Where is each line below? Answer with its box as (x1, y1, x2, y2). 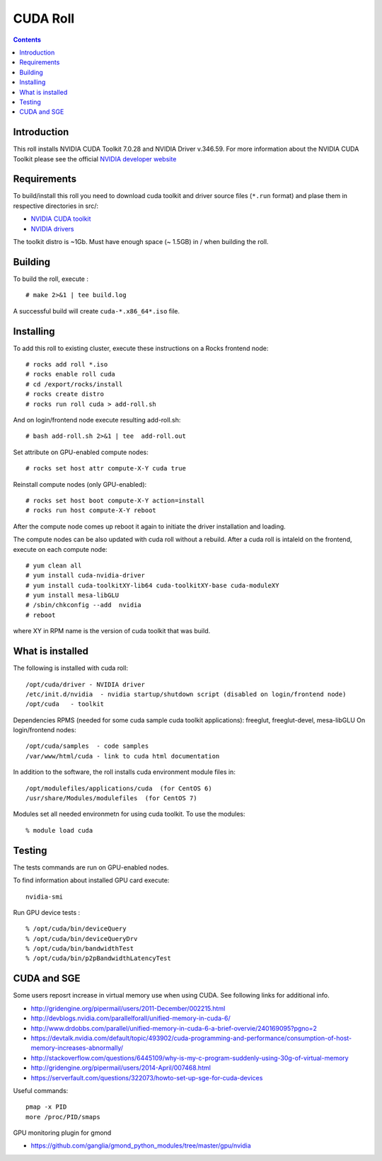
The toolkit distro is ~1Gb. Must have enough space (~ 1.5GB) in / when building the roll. (13, 238, 269, 246)
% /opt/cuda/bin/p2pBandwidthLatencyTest (25, 954, 171, 962)
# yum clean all (25, 561, 82, 570)
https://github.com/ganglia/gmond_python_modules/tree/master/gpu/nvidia (30, 1141, 251, 1150)
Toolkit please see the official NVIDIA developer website (13, 154, 177, 163)
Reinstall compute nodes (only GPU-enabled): (13, 480, 147, 488)
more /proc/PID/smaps (25, 1113, 100, 1121)
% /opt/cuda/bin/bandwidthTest (25, 945, 134, 953)
